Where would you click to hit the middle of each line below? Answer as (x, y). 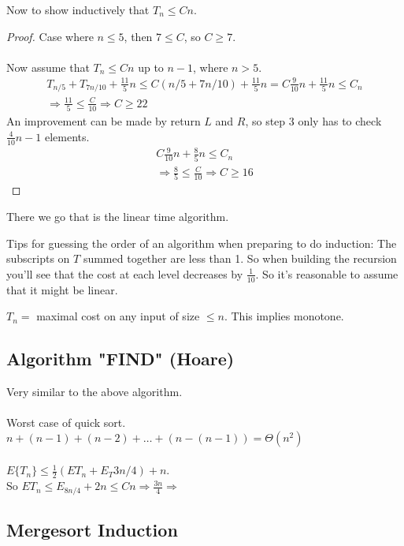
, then (138, 36)
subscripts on (38, 258)
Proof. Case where (50, 36)
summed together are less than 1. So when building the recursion (240, 258)
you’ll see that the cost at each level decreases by (125, 273)
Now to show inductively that (78, 9)
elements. (67, 136)
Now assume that (48, 67)
